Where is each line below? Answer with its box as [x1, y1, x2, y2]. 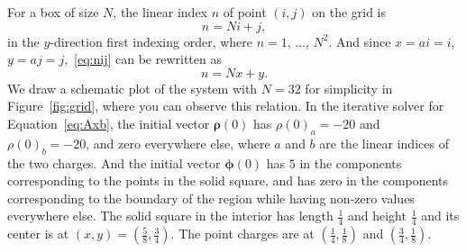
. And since [328, 31, 391, 50]
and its [421, 206, 460, 225]
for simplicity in [305, 78, 393, 97]
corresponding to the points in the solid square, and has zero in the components [7, 171, 449, 190]
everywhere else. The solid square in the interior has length [7, 206, 334, 225]
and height [347, 206, 407, 225]
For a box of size [7, 3, 99, 21]
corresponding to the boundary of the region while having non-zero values [7, 188, 415, 207]
